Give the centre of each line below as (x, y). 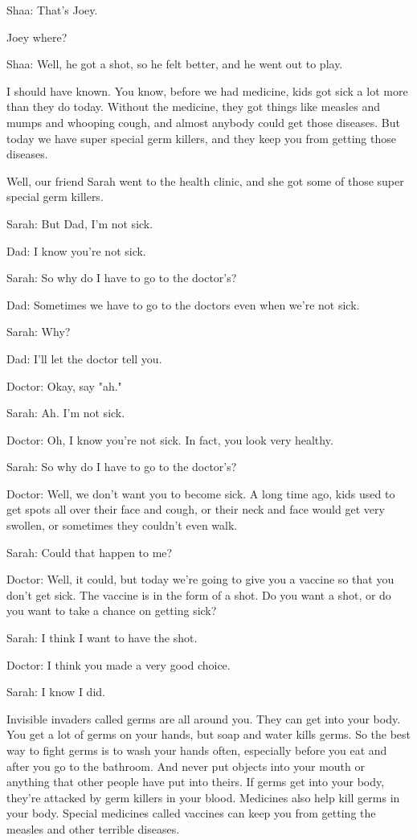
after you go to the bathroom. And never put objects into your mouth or (186, 766)
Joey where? (37, 37)
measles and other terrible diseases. (93, 828)
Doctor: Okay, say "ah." (64, 385)
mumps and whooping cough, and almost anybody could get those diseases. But (203, 122)
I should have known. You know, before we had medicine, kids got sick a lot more (207, 90)
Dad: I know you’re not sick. (76, 250)
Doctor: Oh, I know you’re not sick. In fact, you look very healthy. (170, 439)
